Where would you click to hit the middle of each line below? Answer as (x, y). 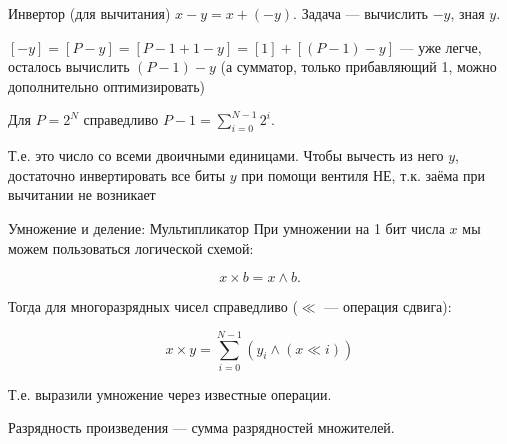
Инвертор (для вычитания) (89, 13)
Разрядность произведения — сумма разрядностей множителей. (201, 427)
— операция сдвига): (388, 306)
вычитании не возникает (82, 194)
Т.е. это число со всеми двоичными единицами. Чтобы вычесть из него (226, 155)
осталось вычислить (69, 66)
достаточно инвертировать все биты (117, 174)
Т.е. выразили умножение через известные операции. (170, 393)
